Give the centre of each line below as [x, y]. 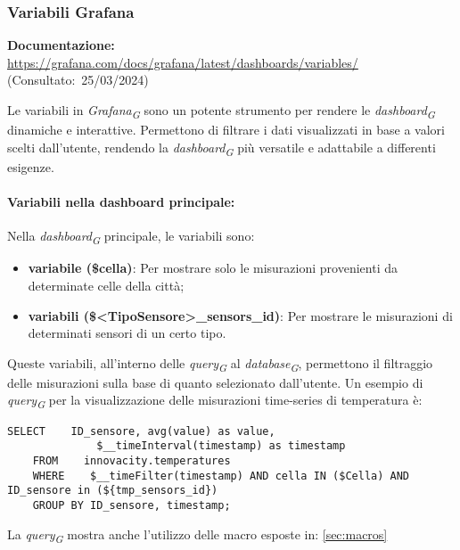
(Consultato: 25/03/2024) [78, 80]
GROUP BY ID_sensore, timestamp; [131, 505]
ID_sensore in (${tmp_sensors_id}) [113, 491]
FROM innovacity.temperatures [131, 460]
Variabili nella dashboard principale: [121, 202]
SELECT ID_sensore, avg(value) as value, [141, 431]
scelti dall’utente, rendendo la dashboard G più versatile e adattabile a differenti [222, 148]
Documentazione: [61, 45]
